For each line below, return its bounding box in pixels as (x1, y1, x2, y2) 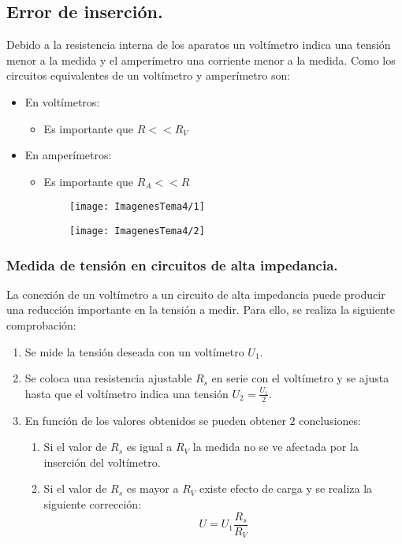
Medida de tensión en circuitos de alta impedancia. (6, 255, 338, 274)
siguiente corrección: (43, 496, 142, 512)
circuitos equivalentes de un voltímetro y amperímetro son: (6, 67, 291, 84)
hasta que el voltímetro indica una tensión (24, 385, 229, 401)
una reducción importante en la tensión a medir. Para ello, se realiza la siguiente (6, 301, 395, 318)
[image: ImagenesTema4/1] (69, 201, 205, 213)
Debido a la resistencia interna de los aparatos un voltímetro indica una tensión (6, 36, 391, 53)
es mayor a (126, 480, 179, 497)
